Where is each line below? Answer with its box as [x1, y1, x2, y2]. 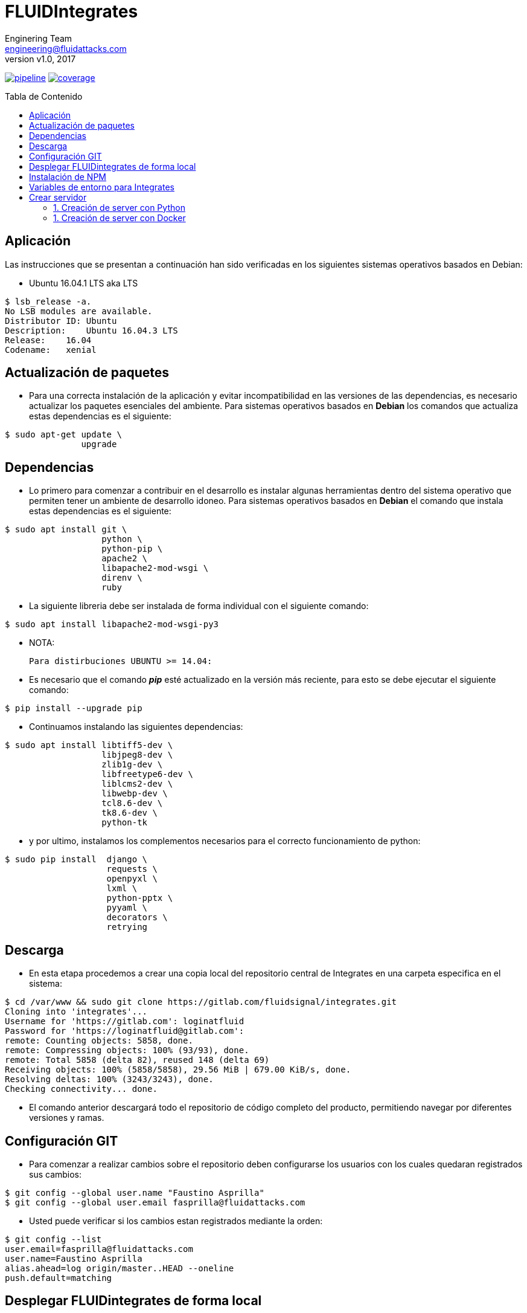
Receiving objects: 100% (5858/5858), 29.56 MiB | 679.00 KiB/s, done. [5, 1065, 351, 1075]
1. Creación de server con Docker [53, 212, 186, 223]
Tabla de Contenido [5, 91, 83, 102]
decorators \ [106, 912, 168, 923]
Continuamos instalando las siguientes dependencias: [29, 721, 243, 732]
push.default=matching [5, 1273, 112, 1283]
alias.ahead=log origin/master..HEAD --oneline [5, 1263, 234, 1273]
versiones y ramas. [29, 1112, 104, 1123]
